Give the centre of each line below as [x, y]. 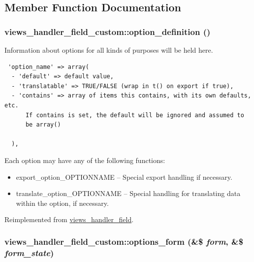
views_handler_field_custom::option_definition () [108, 31]
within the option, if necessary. [62, 203]
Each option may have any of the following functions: [85, 160]
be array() [43, 125]
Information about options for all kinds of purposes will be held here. [109, 50]
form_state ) [29, 252]
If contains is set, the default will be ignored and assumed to [135, 115]
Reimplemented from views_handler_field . [69, 219]
